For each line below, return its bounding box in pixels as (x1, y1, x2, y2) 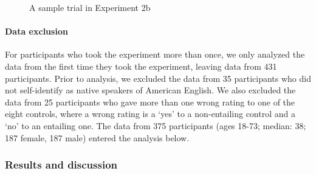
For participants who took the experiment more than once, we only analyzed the (5, 48, 305, 61)
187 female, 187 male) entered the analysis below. (5, 131, 190, 144)
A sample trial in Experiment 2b (29, 1, 151, 13)
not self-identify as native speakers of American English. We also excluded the (5, 84, 296, 96)
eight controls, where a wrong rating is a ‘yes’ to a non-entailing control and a (5, 107, 295, 120)
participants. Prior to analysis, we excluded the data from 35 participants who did (5, 72, 311, 84)
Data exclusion (5, 25, 68, 38)
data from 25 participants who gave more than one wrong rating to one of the (5, 95, 295, 108)
